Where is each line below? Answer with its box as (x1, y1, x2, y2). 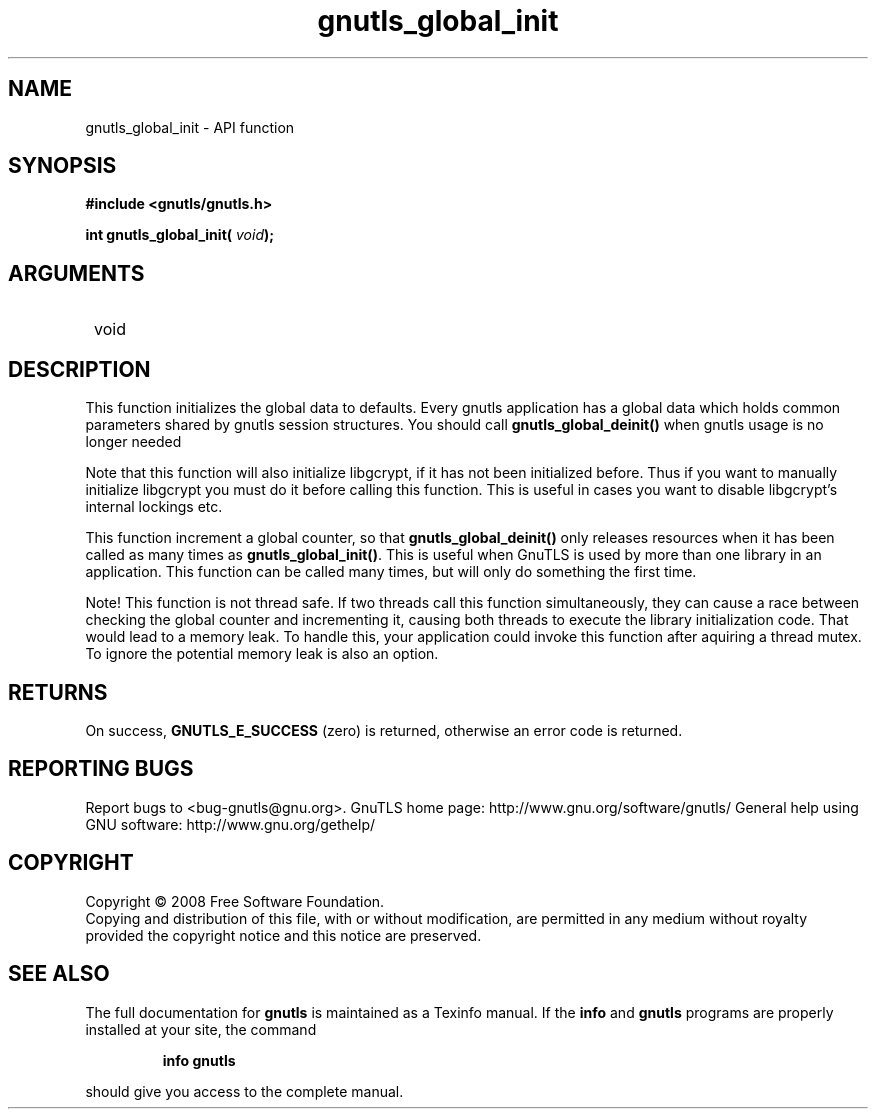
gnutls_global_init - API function (85, 118, 295, 136)
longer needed (85, 433, 182, 451)
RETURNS (8, 679, 108, 705)
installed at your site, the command (85, 1020, 317, 1038)
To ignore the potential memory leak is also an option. (85, 645, 439, 663)
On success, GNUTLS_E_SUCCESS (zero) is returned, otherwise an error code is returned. (85, 721, 683, 739)
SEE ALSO (8, 961, 110, 987)
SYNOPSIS (8, 153, 117, 179)
